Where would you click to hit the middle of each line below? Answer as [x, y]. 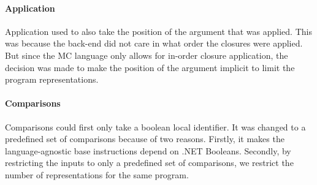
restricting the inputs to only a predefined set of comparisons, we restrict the [149, 163]
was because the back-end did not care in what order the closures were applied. [154, 43]
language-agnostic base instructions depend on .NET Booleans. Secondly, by [148, 150]
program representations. [52, 79]
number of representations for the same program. [97, 174]
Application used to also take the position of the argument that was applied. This [158, 31]
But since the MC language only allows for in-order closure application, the [147, 55]
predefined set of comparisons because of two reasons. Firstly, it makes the [145, 139]
